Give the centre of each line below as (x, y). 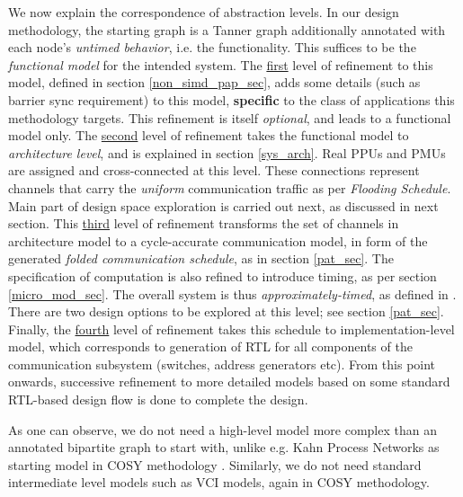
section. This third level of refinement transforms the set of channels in (204, 223)
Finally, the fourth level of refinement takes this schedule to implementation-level (231, 328)
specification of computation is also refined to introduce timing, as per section (223, 275)
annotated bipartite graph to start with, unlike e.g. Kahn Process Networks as (224, 447)
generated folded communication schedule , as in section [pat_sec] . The (201, 258)
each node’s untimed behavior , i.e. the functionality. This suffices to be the (212, 47)
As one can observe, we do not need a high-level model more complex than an (223, 429)
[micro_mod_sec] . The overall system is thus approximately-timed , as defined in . (232, 293)
